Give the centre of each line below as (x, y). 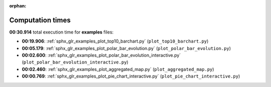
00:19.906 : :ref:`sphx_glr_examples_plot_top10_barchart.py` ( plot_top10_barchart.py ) (115, 41)
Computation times (40, 20)
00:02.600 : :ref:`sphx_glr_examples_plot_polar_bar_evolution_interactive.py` (101, 55)
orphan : (18, 6)
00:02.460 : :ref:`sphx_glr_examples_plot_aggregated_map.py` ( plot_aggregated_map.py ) (118, 69)
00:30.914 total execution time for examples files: (61, 32)
